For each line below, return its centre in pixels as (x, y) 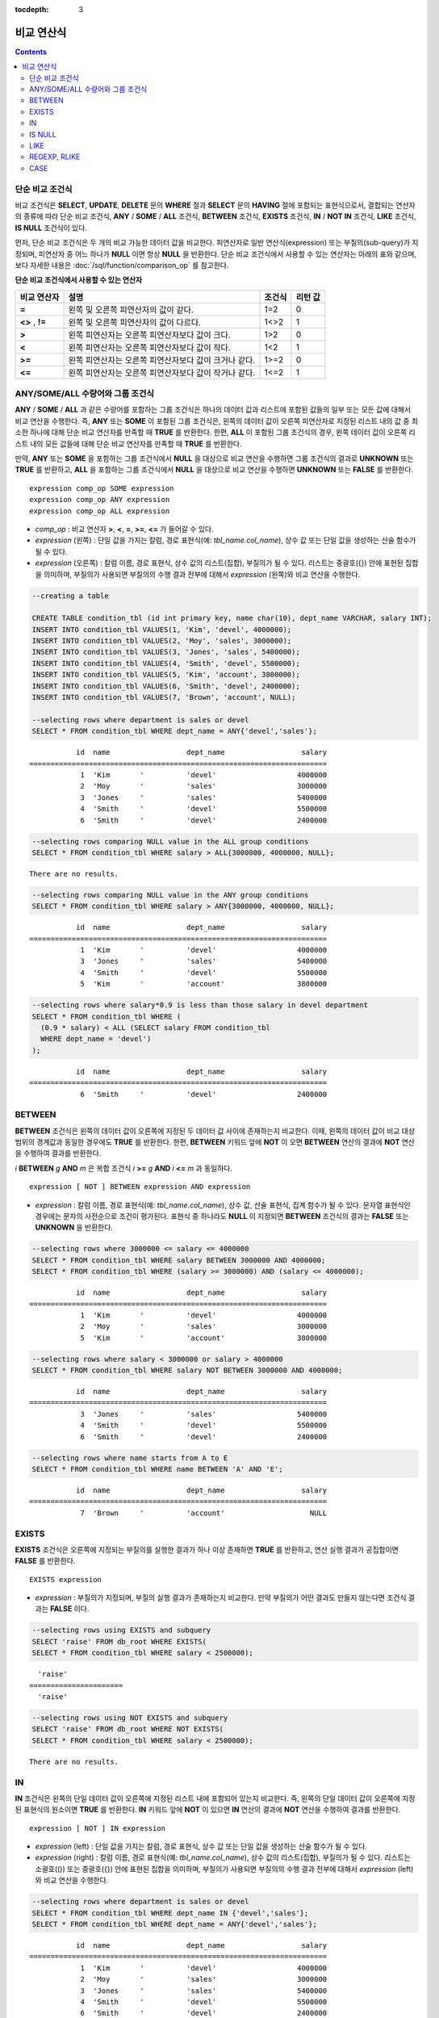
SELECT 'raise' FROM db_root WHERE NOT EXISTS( (128, 1729)
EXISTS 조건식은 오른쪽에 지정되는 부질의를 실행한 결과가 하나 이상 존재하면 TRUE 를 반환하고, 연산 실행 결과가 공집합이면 (207, 1549)
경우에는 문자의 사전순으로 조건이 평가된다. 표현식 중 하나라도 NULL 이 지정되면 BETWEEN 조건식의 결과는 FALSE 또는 (222, 1216)
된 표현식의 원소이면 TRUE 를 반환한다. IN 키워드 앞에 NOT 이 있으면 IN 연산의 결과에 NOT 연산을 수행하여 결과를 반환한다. (208, 1810)
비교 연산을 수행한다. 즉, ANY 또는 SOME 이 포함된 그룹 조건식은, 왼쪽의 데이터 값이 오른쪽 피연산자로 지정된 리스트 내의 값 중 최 (217, 421)
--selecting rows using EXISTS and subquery (121, 1630)
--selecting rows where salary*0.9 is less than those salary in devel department (200, 1005)
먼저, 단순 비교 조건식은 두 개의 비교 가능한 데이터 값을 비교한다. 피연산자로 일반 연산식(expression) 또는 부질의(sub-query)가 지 (217, 243)
